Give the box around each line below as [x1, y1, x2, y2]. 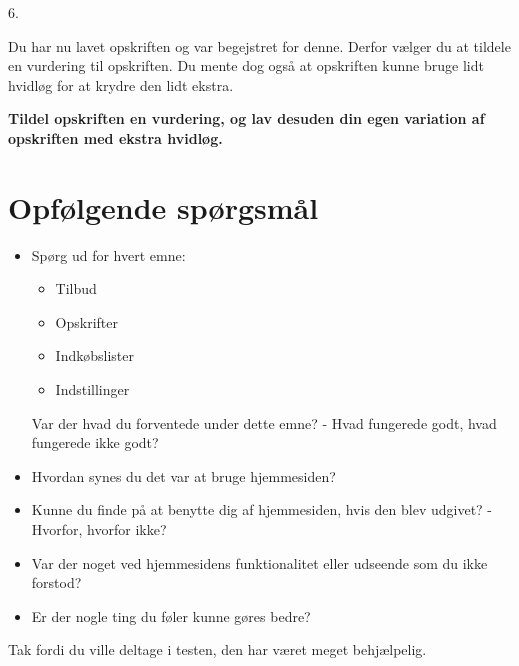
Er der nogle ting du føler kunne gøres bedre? [31, 605, 311, 626]
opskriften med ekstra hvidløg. [8, 127, 223, 148]
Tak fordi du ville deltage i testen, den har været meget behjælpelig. [8, 639, 427, 660]
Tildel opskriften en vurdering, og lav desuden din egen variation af [8, 108, 485, 129]
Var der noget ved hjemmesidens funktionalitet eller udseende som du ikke [31, 552, 488, 573]
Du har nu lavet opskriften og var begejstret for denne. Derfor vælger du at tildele [8, 35, 511, 56]
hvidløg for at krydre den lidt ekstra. [8, 74, 234, 95]
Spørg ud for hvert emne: [31, 244, 186, 265]
